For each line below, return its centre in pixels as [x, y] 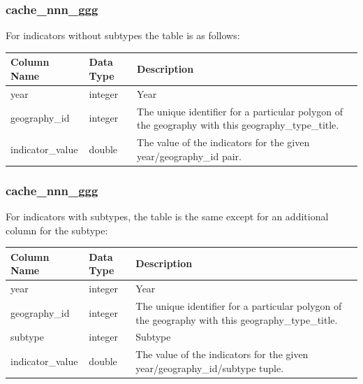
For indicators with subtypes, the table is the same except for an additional [167, 216]
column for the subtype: [57, 230]
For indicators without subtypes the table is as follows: [123, 35]
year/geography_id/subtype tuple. [210, 368]
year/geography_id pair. [189, 156]
